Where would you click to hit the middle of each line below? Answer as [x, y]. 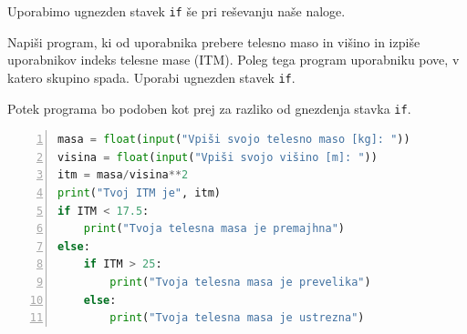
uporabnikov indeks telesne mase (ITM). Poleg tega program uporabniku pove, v [233, 60]
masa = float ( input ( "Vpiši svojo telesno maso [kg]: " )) [234, 140]
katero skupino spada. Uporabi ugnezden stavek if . [151, 77]
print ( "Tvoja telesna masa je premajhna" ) [214, 229]
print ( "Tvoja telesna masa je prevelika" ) [240, 282]
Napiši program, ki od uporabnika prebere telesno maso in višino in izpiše [214, 41]
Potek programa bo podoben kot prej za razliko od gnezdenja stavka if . [209, 108]
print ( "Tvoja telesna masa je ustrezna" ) [237, 318]
